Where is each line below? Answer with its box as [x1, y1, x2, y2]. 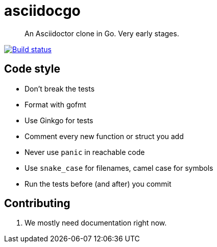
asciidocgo [4, 2, 81, 19]
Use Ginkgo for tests [25, 116, 93, 125]
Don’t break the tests [25, 84, 95, 93]
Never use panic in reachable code [25, 147, 145, 156]
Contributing [4, 197, 70, 210]
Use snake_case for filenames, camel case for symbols [25, 163, 213, 172]
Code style [4, 62, 60, 76]
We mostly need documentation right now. [25, 218, 167, 228]
